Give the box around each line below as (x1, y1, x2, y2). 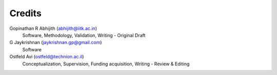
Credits (9, 8, 42, 19)
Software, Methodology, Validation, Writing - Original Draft (22, 32, 146, 38)
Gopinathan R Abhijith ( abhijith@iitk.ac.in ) (9, 25, 97, 31)
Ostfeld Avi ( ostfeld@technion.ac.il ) (9, 54, 84, 60)
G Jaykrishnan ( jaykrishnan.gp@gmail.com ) (9, 40, 102, 46)
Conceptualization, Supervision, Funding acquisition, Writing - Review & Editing (22, 61, 190, 67)
